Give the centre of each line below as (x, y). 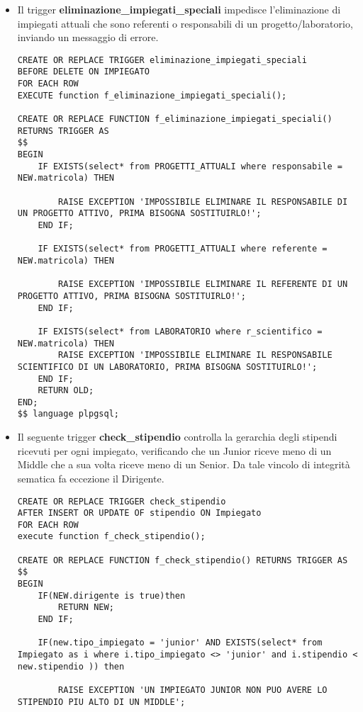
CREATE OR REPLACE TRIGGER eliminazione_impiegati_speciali (162, 60)
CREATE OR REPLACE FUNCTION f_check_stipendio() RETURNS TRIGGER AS (183, 560)
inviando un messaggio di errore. (88, 37)
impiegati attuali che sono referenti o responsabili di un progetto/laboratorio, (185, 23)
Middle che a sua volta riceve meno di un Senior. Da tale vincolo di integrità (184, 464)
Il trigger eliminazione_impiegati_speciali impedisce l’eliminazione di (179, 9)
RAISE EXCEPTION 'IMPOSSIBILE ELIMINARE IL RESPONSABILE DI (203, 202)
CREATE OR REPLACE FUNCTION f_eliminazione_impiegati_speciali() (175, 119)
